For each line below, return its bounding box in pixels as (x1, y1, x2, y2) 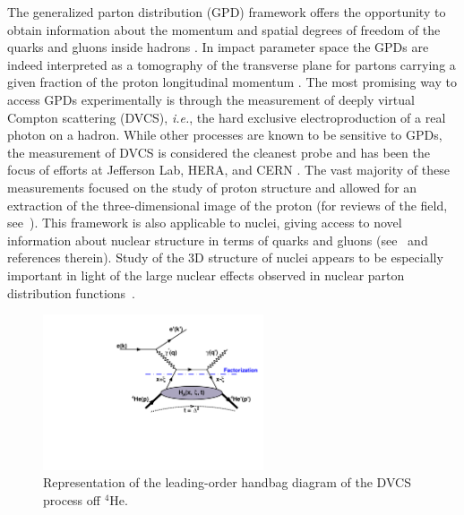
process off (43, 490, 100, 509)
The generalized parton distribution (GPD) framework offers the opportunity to (7, 3, 446, 21)
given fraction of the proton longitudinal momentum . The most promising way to (7, 73, 457, 91)
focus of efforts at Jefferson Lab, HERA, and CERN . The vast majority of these (7, 160, 450, 179)
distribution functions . (7, 283, 135, 302)
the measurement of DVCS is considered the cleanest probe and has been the (7, 142, 430, 161)
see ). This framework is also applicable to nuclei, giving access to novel (7, 213, 402, 232)
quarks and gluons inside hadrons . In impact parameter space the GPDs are (7, 38, 429, 56)
